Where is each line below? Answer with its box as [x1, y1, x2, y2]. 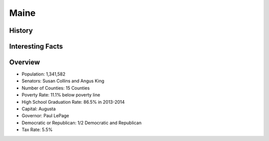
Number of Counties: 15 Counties [21, 85, 90, 91]
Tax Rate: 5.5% [21, 127, 53, 133]
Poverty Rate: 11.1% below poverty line [21, 92, 101, 98]
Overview [9, 58, 40, 67]
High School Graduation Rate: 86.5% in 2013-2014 [21, 99, 125, 105]
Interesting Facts [9, 42, 63, 51]
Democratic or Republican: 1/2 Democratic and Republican [21, 120, 142, 126]
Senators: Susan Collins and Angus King [21, 78, 105, 84]
